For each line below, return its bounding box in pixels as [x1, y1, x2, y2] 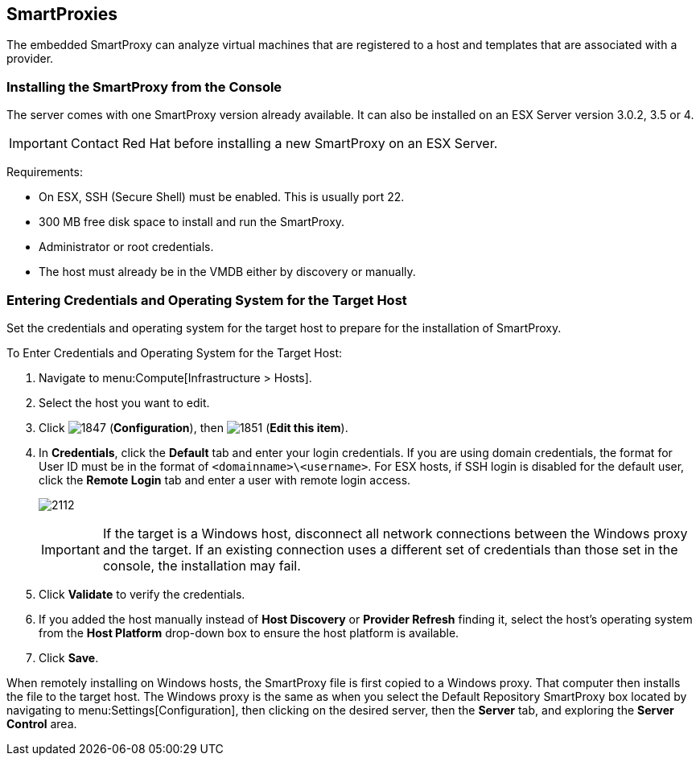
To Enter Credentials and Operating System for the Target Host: [6, 345, 343, 360]
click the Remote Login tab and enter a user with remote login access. [39, 472, 411, 487]
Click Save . [39, 650, 99, 665]
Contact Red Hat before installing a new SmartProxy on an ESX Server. [70, 135, 498, 152]
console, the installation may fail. [102, 557, 301, 574]
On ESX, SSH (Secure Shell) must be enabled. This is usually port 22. [39, 190, 405, 204]
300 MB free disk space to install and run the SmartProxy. [39, 215, 345, 229]
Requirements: [6, 165, 83, 179]
